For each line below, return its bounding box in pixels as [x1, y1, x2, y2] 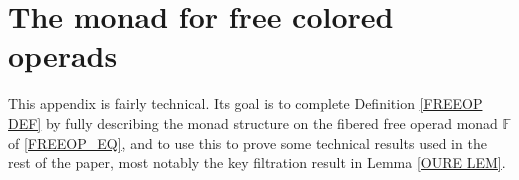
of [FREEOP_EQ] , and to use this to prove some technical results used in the [8, 132, 487, 153]
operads [8, 35, 118, 76]
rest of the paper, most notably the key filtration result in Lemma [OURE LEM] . [8, 152, 506, 173]
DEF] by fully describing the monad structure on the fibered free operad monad [8, 112, 498, 133]
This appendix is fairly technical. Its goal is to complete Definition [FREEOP [8, 93, 483, 114]
